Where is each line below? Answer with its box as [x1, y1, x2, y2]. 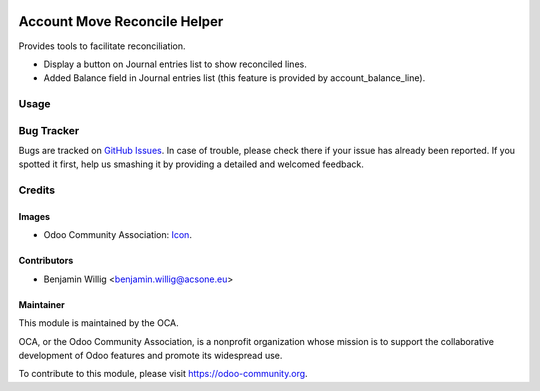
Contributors [18, 255, 74, 267]
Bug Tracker [18, 123, 80, 137]
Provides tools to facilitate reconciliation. [18, 40, 186, 52]
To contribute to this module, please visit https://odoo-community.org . [18, 368, 309, 380]
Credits [18, 183, 55, 197]
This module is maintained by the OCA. [18, 317, 179, 329]
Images [18, 210, 50, 222]
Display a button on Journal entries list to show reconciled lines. [43, 58, 307, 70]
